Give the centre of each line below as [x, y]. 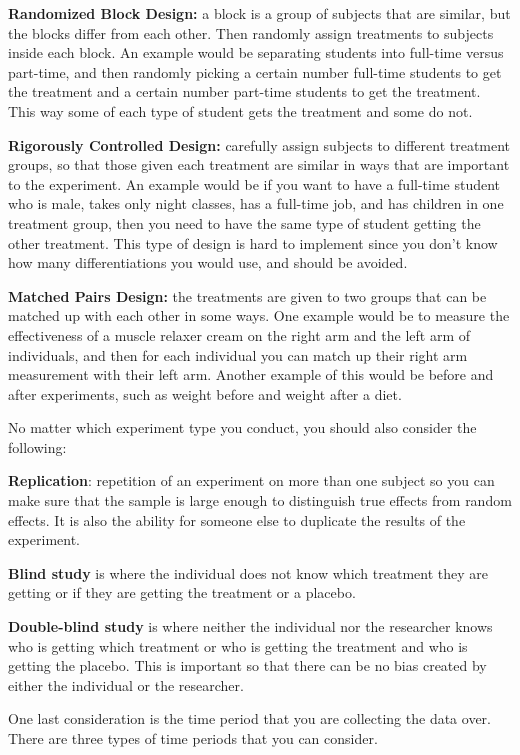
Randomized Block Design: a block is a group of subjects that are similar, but [259, 13]
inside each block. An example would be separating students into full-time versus [256, 52]
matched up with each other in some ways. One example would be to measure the [259, 315]
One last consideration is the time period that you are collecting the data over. [249, 718]
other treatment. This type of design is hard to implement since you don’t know [253, 242]
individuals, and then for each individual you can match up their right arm [238, 354]
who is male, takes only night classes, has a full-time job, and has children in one [256, 203]
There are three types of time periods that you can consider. [193, 738]
